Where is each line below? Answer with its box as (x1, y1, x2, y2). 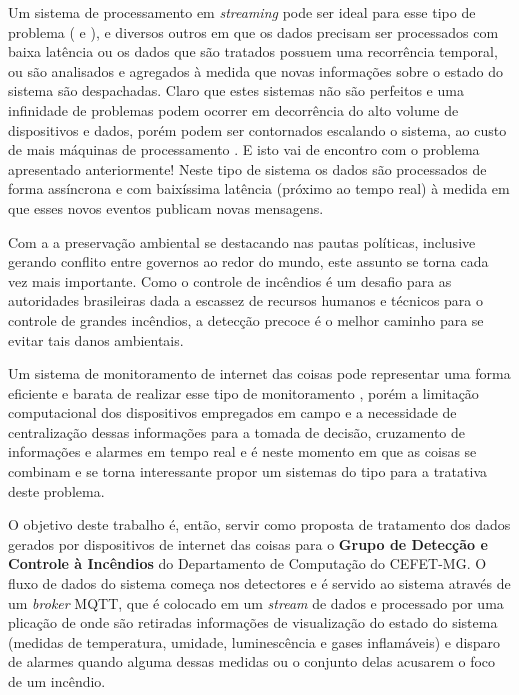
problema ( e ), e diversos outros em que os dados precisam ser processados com (8, 21, 499, 42)
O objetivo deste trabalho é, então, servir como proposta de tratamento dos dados (8, 514, 511, 535)
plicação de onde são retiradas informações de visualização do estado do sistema (8, 612, 498, 633)
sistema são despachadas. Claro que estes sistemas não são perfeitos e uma (8, 80, 464, 101)
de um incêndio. (8, 671, 106, 691)
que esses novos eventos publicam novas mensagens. (8, 197, 324, 218)
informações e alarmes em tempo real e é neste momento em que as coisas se (8, 441, 477, 462)
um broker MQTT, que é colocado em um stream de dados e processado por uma (8, 592, 504, 613)
